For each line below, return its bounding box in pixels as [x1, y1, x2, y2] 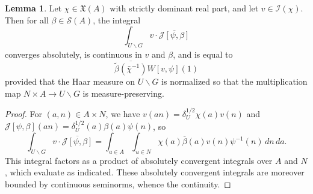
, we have [105, 108, 140, 120]
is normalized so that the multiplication [161, 75, 308, 88]
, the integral [93, 13, 141, 26]
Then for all [5, 13, 49, 26]
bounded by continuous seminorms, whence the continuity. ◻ [5, 178, 231, 190]
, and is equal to [173, 47, 233, 60]
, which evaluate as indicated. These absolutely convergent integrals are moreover [5, 166, 305, 178]
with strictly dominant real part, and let [110, 2, 259, 14]
